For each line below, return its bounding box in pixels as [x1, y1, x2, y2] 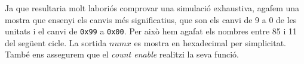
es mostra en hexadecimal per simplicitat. [134, 36, 286, 49]
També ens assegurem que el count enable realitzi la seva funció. [5, 48, 239, 60]
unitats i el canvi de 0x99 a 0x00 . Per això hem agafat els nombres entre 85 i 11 [5, 25, 297, 37]
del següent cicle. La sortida [5, 36, 107, 49]
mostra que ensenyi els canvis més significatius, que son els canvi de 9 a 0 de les [5, 13, 297, 25]
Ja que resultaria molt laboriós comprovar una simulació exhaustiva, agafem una [5, 2, 300, 14]
